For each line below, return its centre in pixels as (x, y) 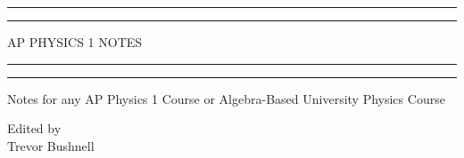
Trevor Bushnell (51, 145)
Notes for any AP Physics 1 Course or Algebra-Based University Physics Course (226, 98)
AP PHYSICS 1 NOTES (75, 42)
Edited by (34, 128)
